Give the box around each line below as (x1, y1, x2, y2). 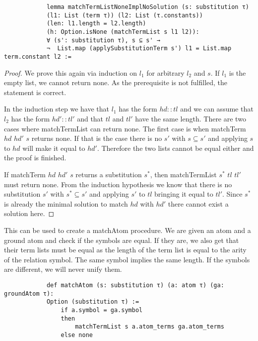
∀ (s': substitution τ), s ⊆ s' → (46, 36, 160, 44)
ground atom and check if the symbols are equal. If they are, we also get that (4, 234, 239, 245)
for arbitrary (146, 67, 185, 78)
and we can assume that (180, 104, 254, 114)
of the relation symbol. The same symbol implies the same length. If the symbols (4, 254, 250, 264)
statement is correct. (4, 87, 66, 97)
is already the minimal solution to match (4, 198, 128, 209)
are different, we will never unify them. (4, 264, 122, 274)
